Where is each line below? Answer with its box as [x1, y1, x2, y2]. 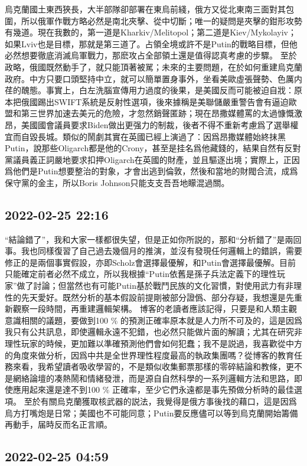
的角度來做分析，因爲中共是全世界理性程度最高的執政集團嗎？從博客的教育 [5, 348, 294, 361]
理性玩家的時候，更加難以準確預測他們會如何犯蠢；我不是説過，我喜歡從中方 [5, 337, 302, 350]
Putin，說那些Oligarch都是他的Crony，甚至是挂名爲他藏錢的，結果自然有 [5, 142, 285, 154]
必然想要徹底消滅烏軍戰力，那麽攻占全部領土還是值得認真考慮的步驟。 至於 [5, 49, 297, 61]
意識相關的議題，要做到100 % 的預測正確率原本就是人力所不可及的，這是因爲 [5, 314, 302, 326]
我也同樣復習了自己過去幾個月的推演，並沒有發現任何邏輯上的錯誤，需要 [21, 245, 302, 257]
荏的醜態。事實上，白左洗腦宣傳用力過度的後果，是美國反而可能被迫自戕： [5, 84, 294, 96]
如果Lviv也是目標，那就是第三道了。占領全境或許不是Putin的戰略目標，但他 [5, 37, 298, 50]
